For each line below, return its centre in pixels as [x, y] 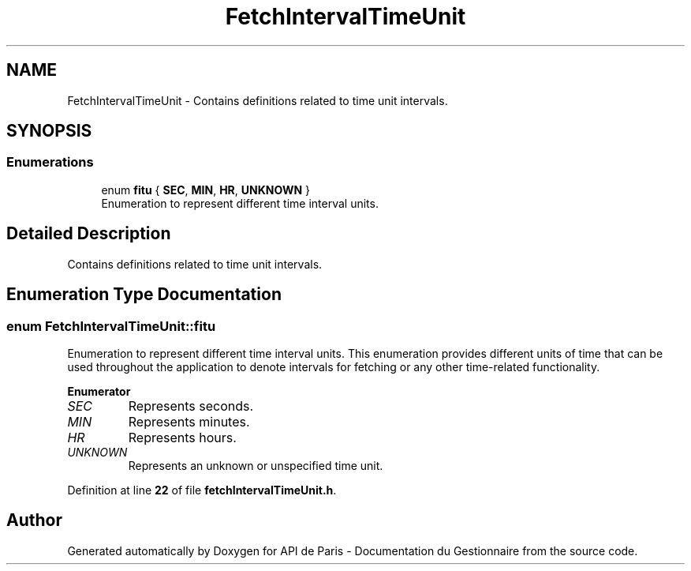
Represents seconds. [191, 406]
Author [34, 520]
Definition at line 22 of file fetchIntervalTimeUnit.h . [202, 490]
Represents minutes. [189, 421]
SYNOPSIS [49, 131]
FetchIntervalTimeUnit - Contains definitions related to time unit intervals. [258, 100]
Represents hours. [182, 437]
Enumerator [99, 391]
